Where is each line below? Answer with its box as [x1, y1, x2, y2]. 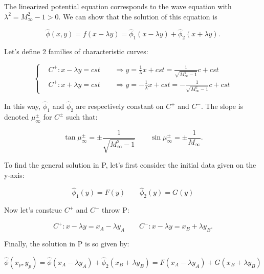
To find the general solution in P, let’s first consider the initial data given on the [4, 159, 256, 170]
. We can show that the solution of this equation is [58, 11, 217, 21]
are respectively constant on [76, 101, 164, 111]
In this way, [4, 101, 41, 111]
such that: [66, 111, 98, 122]
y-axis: [4, 169, 25, 180]
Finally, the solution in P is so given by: [4, 238, 129, 249]
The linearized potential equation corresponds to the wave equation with [4, 1, 232, 11]
